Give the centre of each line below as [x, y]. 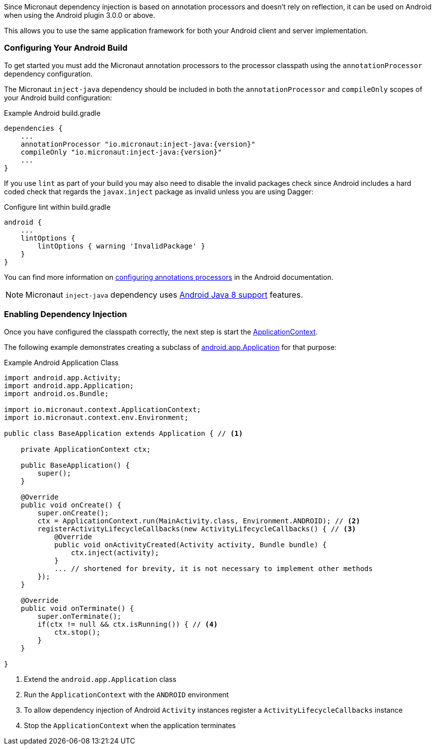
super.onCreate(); [73, 513]
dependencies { [34, 128]
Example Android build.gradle [52, 113]
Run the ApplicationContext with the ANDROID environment [127, 694]
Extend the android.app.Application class [100, 679]
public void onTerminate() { [77, 608]
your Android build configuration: [58, 97]
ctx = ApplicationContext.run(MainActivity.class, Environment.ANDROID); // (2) [199, 521]
